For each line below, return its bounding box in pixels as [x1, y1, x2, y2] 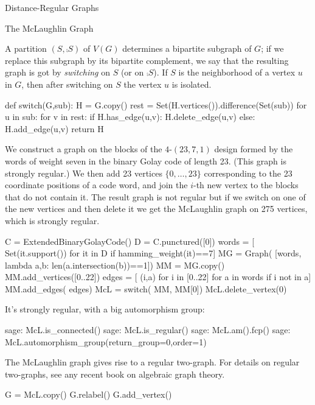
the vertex [123, 77, 162, 90]
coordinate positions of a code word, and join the [5, 178, 188, 191]
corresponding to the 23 [204, 166, 292, 179]
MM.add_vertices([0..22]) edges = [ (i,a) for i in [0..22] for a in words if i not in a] [5, 270, 311, 283]
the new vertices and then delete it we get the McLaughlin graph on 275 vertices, [5, 202, 308, 215]
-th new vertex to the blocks [193, 178, 299, 191]
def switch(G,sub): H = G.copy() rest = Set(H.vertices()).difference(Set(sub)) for [5, 98, 307, 111]
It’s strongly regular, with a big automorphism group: [5, 303, 205, 315]
